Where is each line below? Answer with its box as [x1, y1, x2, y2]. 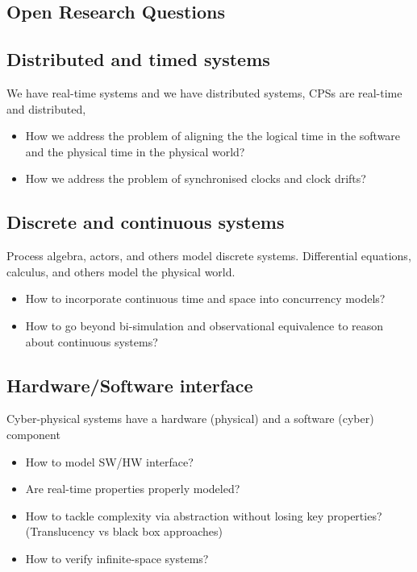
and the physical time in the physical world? [25, 143, 245, 160]
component [6, 425, 60, 442]
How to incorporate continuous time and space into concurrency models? [25, 290, 386, 307]
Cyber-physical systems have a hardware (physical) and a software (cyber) [6, 410, 374, 427]
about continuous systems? [25, 333, 158, 350]
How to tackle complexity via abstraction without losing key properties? [25, 507, 382, 524]
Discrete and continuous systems [6, 209, 285, 234]
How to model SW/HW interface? [25, 453, 194, 470]
